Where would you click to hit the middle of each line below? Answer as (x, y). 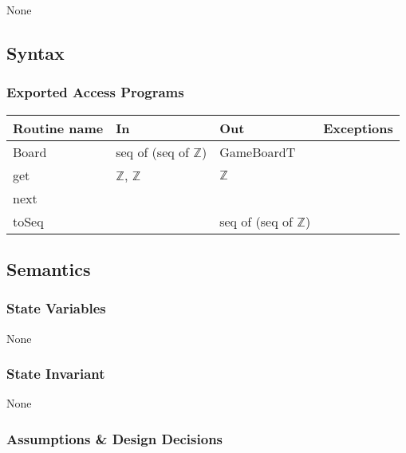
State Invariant (56, 374)
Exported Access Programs (95, 92)
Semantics (49, 268)
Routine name (58, 128)
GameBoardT (258, 152)
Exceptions (358, 128)
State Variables (56, 308)
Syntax (35, 52)
